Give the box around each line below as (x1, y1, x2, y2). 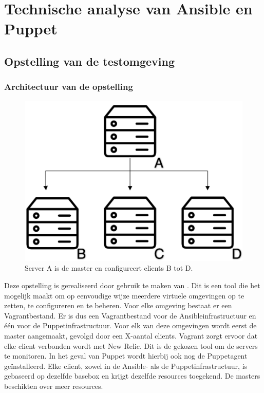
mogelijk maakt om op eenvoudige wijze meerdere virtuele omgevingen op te (4, 290, 244, 301)
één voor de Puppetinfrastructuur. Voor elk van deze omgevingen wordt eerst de (4, 320, 257, 331)
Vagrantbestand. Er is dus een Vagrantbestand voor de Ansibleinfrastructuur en (4, 310, 256, 321)
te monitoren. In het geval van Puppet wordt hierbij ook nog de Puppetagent (4, 350, 248, 361)
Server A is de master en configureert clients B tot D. (25, 263, 193, 273)
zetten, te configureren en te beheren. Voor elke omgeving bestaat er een (4, 300, 232, 311)
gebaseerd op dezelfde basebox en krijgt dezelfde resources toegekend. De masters (4, 370, 260, 381)
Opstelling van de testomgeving (4, 53, 175, 69)
